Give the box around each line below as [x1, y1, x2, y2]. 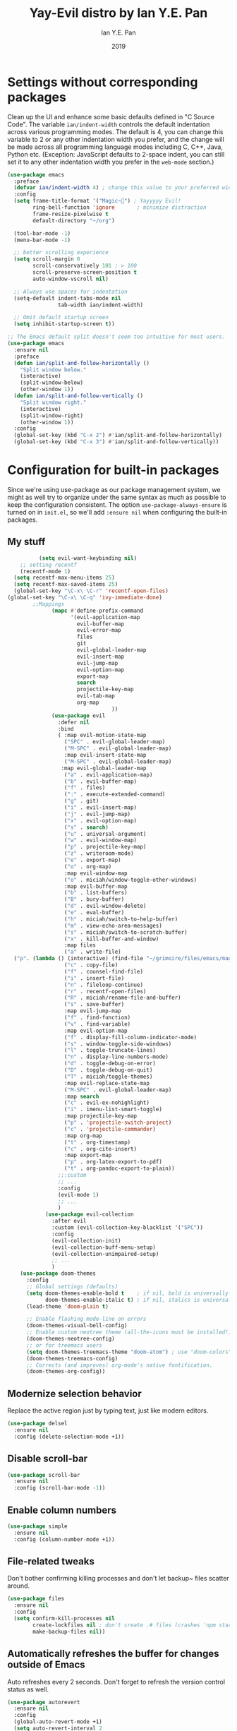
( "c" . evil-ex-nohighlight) [63, 1099, 150, 1106]
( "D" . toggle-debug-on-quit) [63, 1067, 153, 1074]
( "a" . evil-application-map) [63, 771, 153, 778]
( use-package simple [7, 1523, 68, 1530]
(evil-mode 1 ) [57, 1191, 99, 1198]
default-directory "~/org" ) [32, 217, 115, 224]
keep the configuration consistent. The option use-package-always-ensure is [7, 501, 227, 509]
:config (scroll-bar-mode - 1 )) [13, 1485, 106, 1492]
